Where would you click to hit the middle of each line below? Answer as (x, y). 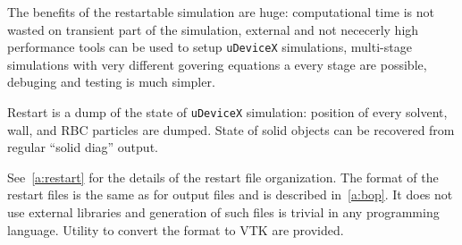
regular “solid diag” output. (83, 147)
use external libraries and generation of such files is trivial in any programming (223, 212)
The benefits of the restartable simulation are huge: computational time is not (221, 12)
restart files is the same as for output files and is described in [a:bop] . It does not (230, 194)
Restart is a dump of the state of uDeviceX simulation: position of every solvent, (227, 112)
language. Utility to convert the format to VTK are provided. (176, 229)
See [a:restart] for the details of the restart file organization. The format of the (223, 177)
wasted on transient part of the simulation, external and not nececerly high (213, 29)
